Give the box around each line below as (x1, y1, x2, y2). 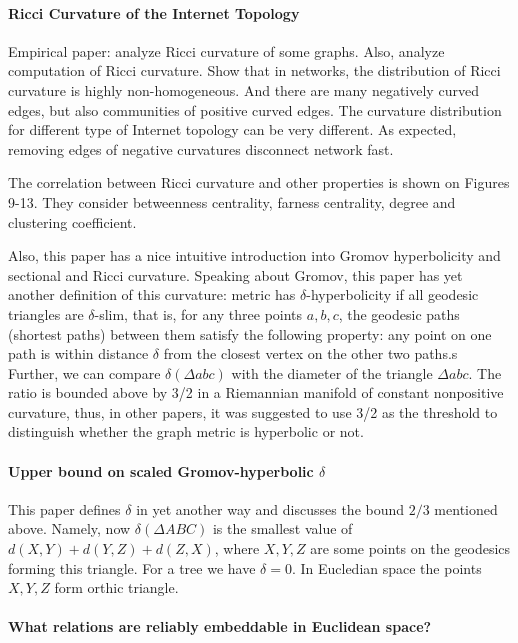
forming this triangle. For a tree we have (8, 557, 256, 578)
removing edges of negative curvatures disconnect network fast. (8, 138, 394, 159)
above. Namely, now (8, 518, 131, 539)
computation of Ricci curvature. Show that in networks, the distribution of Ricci (8, 60, 501, 81)
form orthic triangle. (54, 577, 179, 598)
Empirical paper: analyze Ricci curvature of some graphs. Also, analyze (8, 40, 445, 61)
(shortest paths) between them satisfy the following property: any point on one (8, 323, 492, 344)
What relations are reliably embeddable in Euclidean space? (8, 616, 432, 637)
